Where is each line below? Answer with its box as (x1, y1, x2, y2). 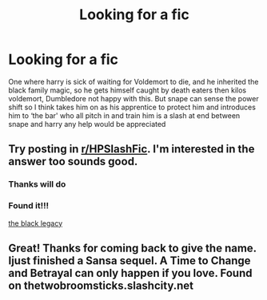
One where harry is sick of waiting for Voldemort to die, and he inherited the (8, 77, 259, 86)
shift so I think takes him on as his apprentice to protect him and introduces (8, 102, 256, 112)
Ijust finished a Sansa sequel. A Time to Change (8, 254, 251, 267)
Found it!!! (8, 200, 50, 211)
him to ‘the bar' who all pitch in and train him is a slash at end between (8, 110, 241, 120)
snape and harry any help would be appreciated (8, 119, 166, 128)
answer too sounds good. (8, 155, 138, 168)
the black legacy (8, 218, 62, 228)
